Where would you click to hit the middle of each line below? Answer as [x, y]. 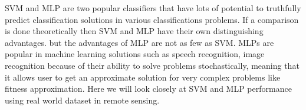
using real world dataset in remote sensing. [82, 100]
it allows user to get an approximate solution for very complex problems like [143, 77]
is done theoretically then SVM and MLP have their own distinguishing [134, 31]
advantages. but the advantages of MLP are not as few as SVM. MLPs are [139, 42]
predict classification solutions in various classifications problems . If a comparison [152, 19]
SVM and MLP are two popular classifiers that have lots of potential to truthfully [153, 8]
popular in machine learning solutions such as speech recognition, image [135, 54]
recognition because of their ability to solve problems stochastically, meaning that [152, 65]
